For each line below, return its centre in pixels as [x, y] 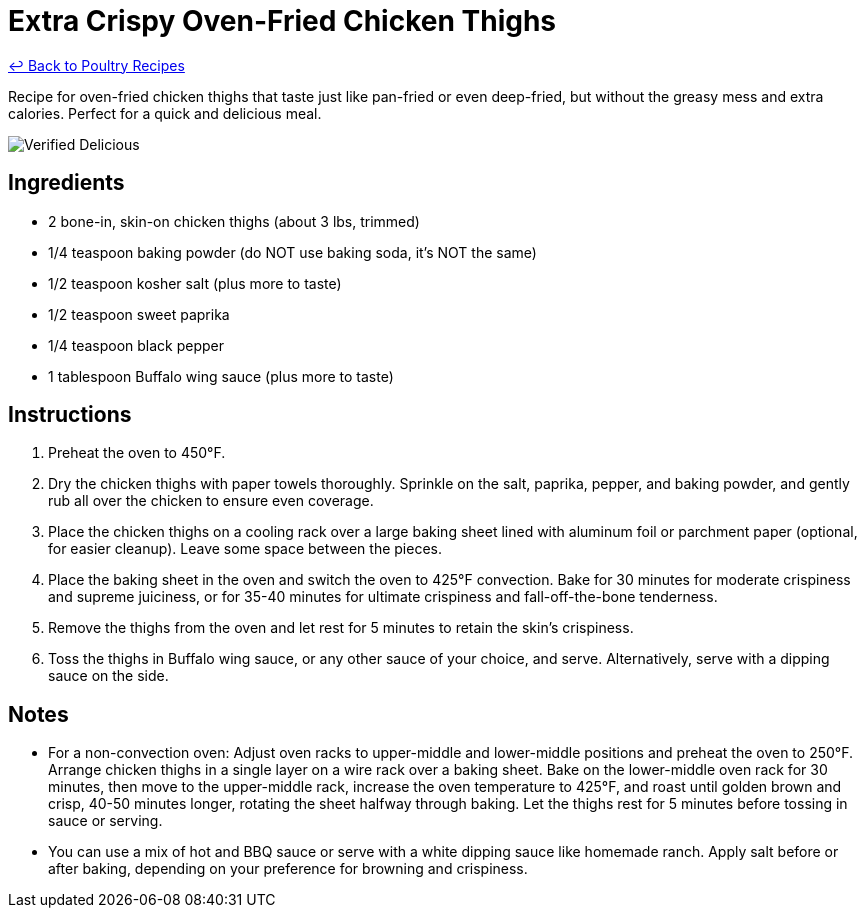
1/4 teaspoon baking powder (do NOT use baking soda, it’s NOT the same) [292, 252]
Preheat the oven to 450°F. [137, 453]
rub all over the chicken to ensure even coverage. [211, 501]
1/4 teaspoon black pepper [136, 345]
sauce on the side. [108, 676]
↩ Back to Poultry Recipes [96, 65]
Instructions [70, 415]
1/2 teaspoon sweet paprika [139, 314]
